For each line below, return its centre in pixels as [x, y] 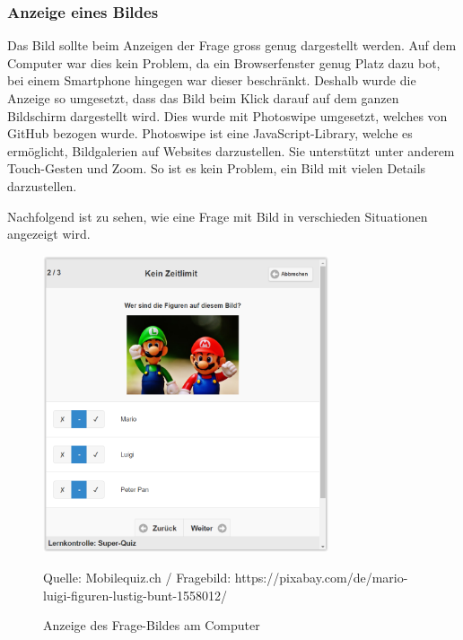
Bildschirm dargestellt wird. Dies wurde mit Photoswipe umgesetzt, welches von [227, 115]
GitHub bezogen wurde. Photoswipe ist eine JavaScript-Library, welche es [210, 133]
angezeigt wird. [49, 234]
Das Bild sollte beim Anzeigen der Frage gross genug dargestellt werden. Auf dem [232, 45]
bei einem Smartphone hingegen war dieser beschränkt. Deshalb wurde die [212, 80]
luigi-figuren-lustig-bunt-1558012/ [135, 595]
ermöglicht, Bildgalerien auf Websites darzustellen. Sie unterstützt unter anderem [231, 150]
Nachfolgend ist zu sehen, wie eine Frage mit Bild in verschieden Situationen [218, 216]
